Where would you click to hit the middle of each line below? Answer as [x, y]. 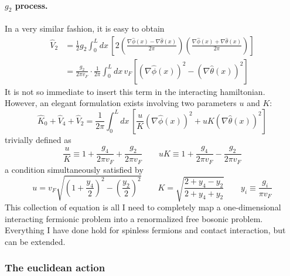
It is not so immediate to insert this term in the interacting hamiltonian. [135, 91]
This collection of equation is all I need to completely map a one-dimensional [143, 207]
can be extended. [35, 241]
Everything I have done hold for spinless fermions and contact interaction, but [145, 230]
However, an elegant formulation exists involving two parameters [121, 103]
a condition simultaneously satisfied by [74, 169]
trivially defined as [38, 139]
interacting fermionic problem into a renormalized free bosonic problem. [134, 218]
